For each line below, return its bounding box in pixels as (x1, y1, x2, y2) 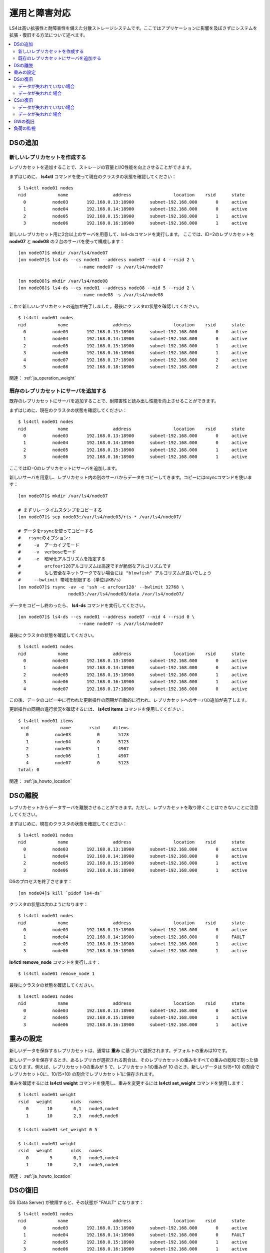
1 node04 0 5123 (25, 739, 129, 744)
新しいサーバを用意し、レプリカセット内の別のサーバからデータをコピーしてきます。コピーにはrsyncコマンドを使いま (9, 474, 252, 480)
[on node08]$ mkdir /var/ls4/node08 (18, 278, 108, 284)
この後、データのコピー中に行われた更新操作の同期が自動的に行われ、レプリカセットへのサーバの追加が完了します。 (9, 697, 249, 703)
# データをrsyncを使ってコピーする (18, 528, 93, 534)
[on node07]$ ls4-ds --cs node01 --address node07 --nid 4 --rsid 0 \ (18, 614, 195, 620)
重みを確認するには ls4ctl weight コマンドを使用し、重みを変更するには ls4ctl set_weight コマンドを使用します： (9, 1080, 245, 1086)
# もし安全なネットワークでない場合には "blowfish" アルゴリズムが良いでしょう (18, 570, 212, 576)
